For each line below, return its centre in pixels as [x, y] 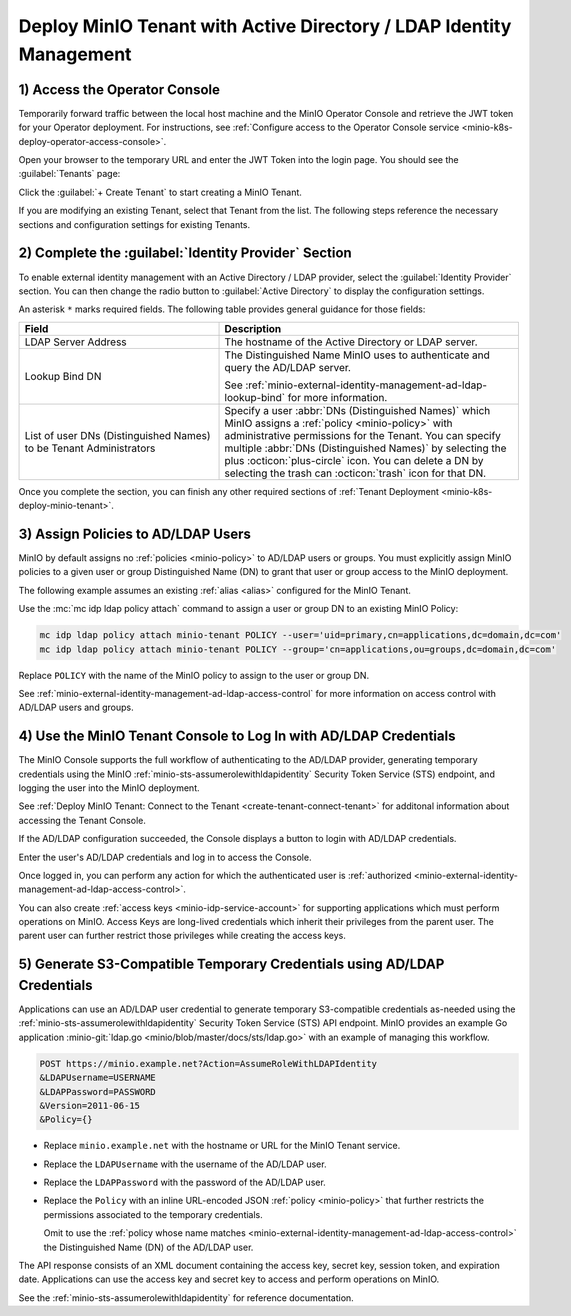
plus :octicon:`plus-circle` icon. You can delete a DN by [354, 460]
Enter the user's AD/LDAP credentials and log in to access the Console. [165, 857]
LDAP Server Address [75, 342]
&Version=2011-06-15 [89, 1105]
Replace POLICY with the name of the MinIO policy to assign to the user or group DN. [194, 675]
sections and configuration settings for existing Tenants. [134, 224]
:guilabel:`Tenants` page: [69, 174]
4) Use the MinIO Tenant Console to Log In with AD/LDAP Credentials [237, 736]
